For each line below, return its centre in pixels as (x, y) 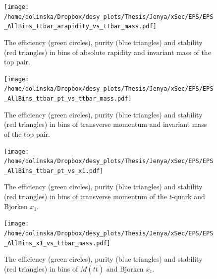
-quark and (188, 196)
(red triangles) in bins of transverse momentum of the (86, 196)
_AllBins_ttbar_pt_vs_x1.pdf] (54, 171)
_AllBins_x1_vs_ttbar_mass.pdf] (57, 243)
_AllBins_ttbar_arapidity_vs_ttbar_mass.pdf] (80, 27)
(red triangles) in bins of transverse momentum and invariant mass (106, 124)
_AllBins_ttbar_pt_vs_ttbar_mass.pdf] (68, 99)
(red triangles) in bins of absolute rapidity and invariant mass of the (108, 52)
